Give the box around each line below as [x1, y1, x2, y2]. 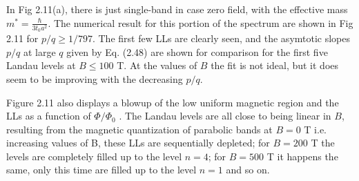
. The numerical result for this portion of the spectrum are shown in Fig [48, 15, 353, 30]
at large [23, 44, 56, 59]
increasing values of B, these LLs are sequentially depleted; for [6, 135, 270, 150]
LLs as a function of [6, 108, 91, 123]
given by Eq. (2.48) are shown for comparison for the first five [66, 44, 328, 59]
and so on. [226, 162, 270, 177]
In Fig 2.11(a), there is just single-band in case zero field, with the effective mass [6, 2, 348, 16]
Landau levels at [6, 58, 76, 73]
